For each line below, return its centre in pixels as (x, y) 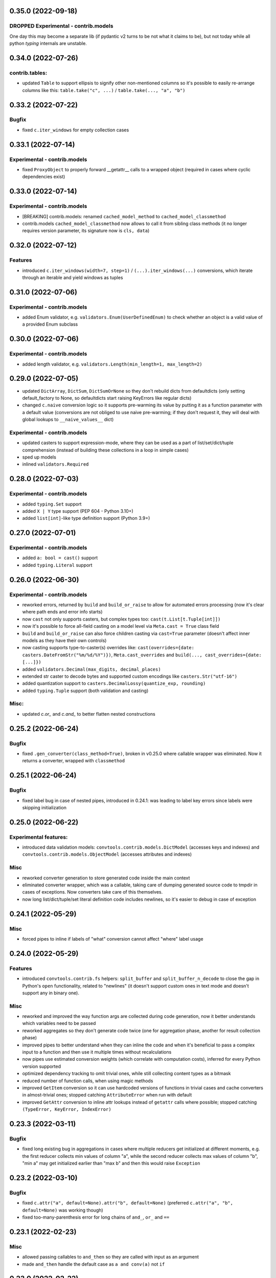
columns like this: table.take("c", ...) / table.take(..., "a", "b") (104, 90)
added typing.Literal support (57, 565)
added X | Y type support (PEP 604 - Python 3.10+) (78, 511)
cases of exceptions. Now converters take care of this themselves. (93, 892)
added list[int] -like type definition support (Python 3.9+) (86, 518)
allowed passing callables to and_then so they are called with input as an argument (111, 1257)
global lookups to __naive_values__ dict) (68, 420)
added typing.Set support (52, 504)
